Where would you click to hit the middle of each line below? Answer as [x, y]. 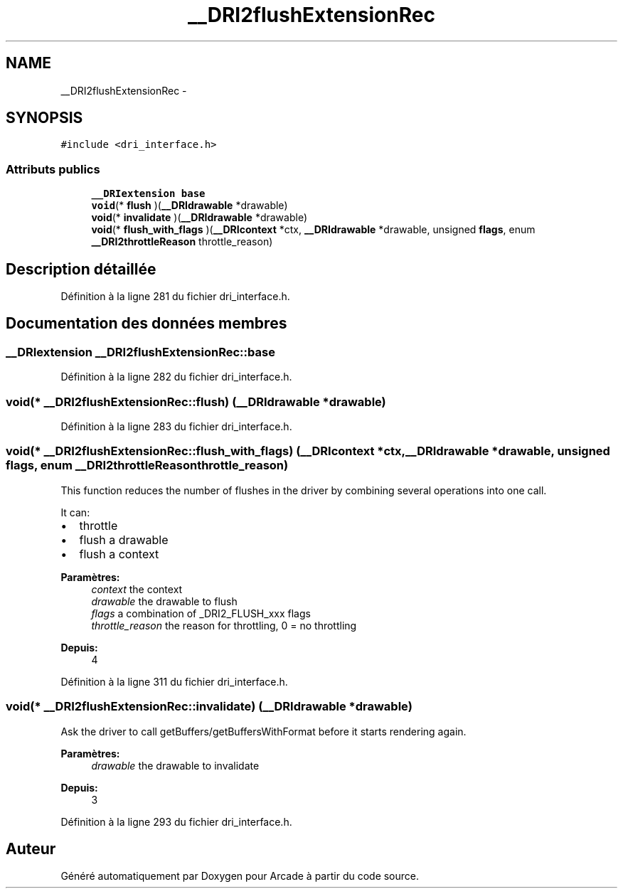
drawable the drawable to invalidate [175, 765]
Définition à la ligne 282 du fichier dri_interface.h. [176, 377]
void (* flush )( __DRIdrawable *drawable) [190, 206]
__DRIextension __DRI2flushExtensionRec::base [140, 352]
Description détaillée [81, 269]
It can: [75, 512]
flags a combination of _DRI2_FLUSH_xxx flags [201, 613]
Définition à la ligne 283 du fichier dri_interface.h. [176, 426]
